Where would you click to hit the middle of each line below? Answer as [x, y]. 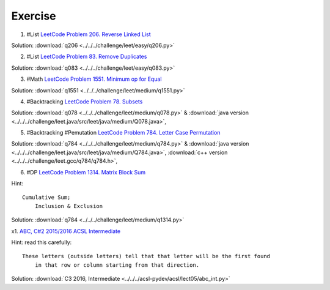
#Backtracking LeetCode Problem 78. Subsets [85, 102]
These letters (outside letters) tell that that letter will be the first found [146, 256]
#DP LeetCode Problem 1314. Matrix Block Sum [86, 172]
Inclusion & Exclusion [69, 206]
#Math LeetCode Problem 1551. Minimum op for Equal [94, 79]
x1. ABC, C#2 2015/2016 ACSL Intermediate [66, 231]
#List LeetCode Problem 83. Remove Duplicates [87, 57]
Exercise [34, 16]
